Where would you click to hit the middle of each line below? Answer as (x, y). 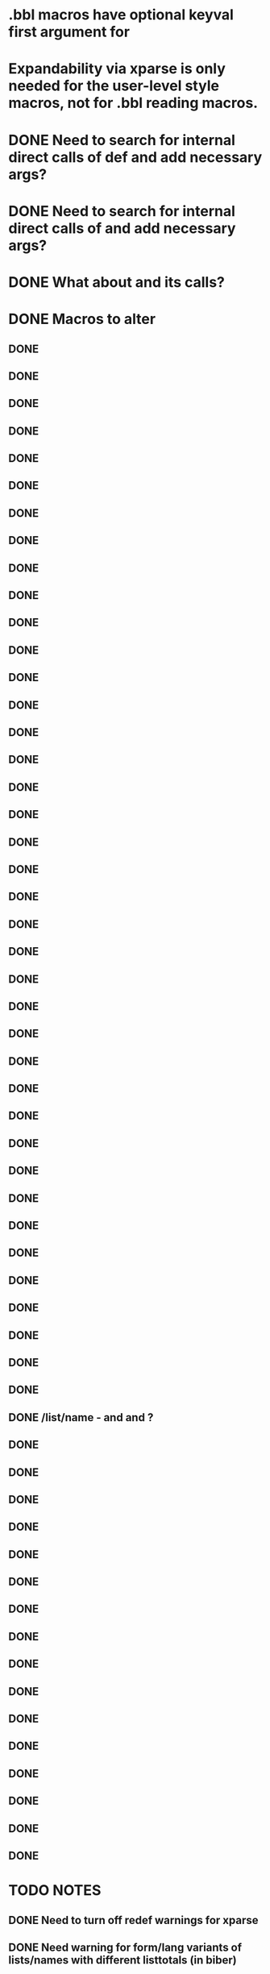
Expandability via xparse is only (117, 69)
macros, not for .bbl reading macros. (133, 103)
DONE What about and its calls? (117, 282)
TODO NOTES (55, 1891)
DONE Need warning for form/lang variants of (125, 1947)
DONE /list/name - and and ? (81, 1417)
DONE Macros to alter (82, 319)
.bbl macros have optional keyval (121, 15)
